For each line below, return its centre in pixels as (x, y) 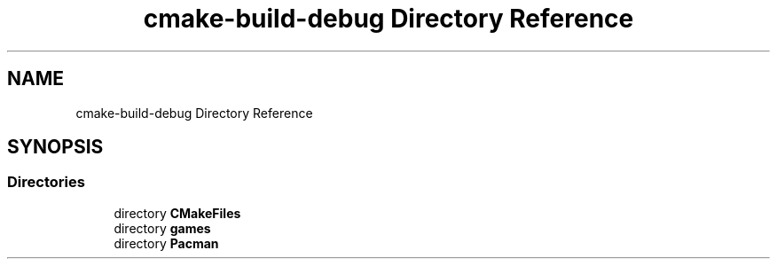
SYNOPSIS (55, 147)
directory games (162, 228)
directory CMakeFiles (177, 213)
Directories (46, 182)
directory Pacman (166, 243)
